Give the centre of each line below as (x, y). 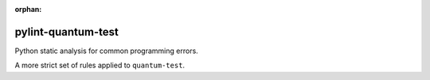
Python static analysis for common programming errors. (106, 51)
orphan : (28, 9)
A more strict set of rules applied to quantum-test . (100, 65)
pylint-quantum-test (66, 32)
